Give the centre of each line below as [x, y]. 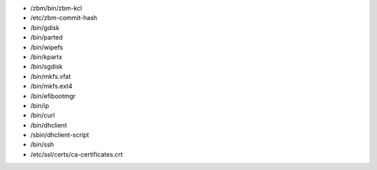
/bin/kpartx [46, 56]
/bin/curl [43, 116]
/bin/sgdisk [46, 67]
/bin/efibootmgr [53, 96]
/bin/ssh [42, 145]
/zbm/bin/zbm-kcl [56, 8]
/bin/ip [40, 105]
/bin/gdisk [45, 27]
